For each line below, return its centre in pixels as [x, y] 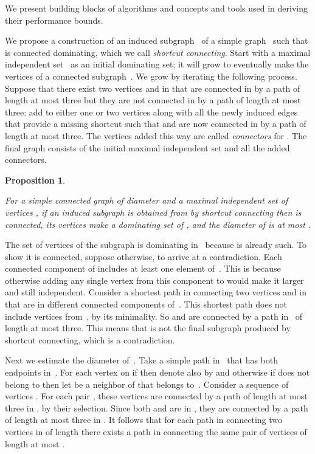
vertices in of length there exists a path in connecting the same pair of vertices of [156, 432]
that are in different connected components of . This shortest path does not [146, 304]
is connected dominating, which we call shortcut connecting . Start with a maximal [158, 52]
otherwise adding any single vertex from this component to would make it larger [154, 280]
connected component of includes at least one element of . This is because [143, 268]
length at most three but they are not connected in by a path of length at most [153, 100]
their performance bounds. [54, 20]
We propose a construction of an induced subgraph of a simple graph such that [157, 40]
